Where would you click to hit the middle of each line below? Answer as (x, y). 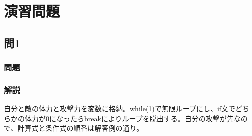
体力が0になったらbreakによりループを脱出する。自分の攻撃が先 (129, 118)
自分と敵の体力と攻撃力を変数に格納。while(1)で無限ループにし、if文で (120, 108)
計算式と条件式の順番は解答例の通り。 (81, 128)
